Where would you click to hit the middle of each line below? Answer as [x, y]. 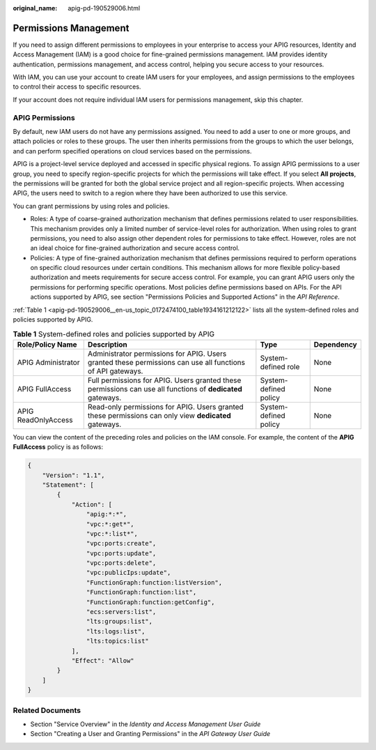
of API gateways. [115, 371]
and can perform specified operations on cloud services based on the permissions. [132, 151]
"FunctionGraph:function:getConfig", [150, 602]
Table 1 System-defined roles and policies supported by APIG [114, 333]
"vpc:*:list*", [112, 533]
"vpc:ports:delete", [121, 563]
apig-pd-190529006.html [104, 8]
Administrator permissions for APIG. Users [157, 354]
